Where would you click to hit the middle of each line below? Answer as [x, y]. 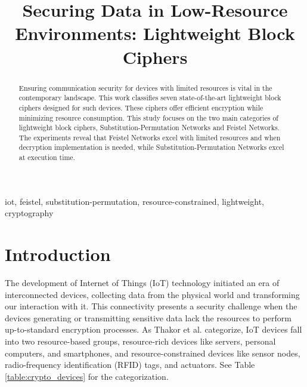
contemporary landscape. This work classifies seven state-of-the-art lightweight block [150, 98]
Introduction [58, 254]
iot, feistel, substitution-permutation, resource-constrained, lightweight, [134, 201]
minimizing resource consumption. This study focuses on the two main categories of [148, 117]
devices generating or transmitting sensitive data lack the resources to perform [148, 317]
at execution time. [47, 157]
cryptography [29, 213]
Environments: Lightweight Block [155, 33]
